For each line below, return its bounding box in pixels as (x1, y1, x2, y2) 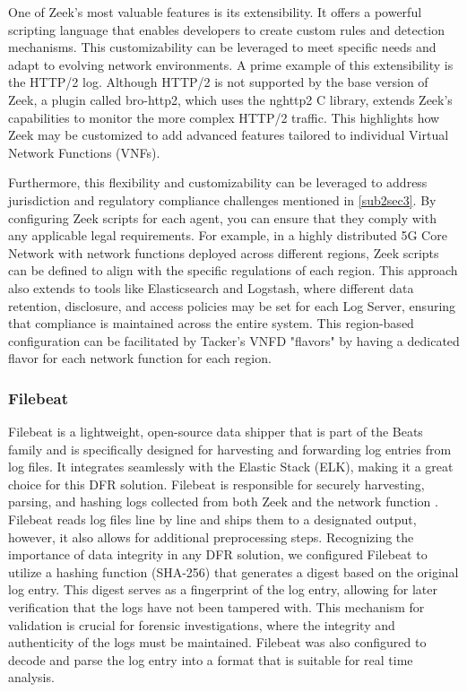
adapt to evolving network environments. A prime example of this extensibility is (8, 55, 454, 74)
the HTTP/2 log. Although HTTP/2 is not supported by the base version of (8, 73, 428, 91)
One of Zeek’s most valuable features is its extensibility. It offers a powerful (8, 3, 422, 21)
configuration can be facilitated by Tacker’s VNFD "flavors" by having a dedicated (8, 331, 460, 350)
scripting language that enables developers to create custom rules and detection (8, 20, 445, 39)
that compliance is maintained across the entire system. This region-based (8, 314, 414, 333)
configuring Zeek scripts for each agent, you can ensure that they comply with (8, 208, 437, 227)
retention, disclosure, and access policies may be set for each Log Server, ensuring (8, 296, 456, 315)
